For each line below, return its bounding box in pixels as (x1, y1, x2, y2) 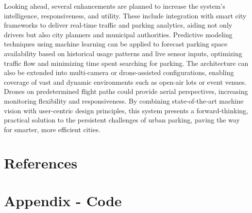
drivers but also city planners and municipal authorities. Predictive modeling (4, 29, 233, 39)
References (4, 152, 78, 172)
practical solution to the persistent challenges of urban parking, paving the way (4, 115, 240, 125)
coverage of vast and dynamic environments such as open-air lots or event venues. (4, 76, 247, 87)
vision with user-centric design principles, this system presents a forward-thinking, (4, 105, 248, 115)
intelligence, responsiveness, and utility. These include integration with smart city (4, 10, 247, 20)
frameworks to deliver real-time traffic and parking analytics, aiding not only (4, 20, 233, 30)
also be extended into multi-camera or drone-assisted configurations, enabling (4, 67, 234, 77)
